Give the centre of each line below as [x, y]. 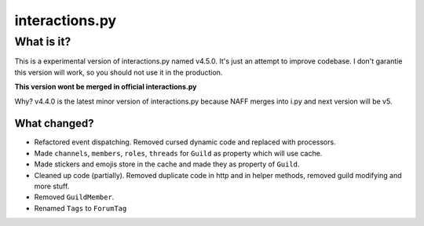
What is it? [43, 42]
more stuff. [52, 186]
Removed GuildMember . [74, 197]
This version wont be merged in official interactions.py [106, 87]
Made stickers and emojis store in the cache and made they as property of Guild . [167, 164]
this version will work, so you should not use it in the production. [119, 72]
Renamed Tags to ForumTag [80, 208]
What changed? [54, 124]
